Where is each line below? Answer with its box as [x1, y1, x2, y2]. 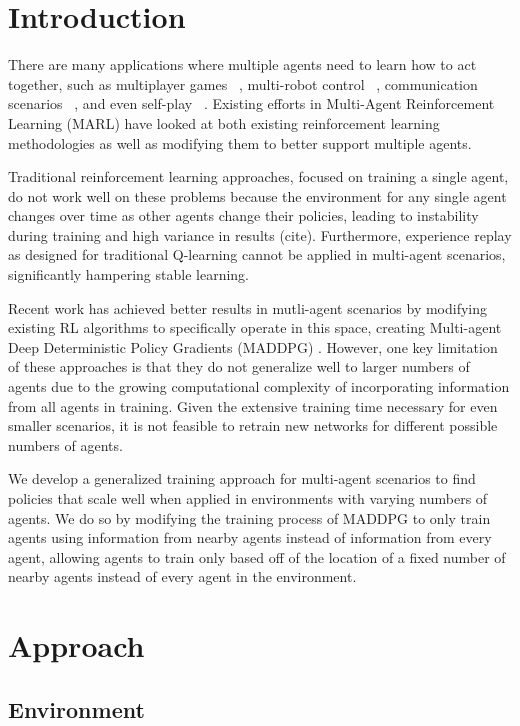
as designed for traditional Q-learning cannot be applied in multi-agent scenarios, [8, 244, 506, 265]
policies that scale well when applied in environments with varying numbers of [8, 488, 488, 508]
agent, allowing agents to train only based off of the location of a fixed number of [8, 546, 506, 567]
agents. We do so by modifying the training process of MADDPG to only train [8, 507, 491, 528]
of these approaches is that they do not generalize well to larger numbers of [8, 356, 470, 377]
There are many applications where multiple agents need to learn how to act [8, 54, 477, 75]
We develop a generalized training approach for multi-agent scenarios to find [8, 468, 476, 489]
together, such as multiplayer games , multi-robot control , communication [8, 73, 478, 94]
